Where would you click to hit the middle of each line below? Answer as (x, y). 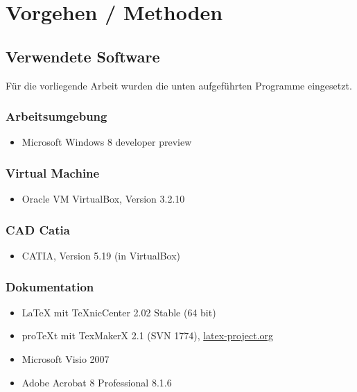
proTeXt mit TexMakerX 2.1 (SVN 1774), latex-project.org (148, 335)
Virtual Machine (53, 172)
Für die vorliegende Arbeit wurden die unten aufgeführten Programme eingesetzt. (179, 85)
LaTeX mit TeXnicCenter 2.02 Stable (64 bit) (119, 312)
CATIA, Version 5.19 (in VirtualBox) (101, 256)
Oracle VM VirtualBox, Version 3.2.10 (103, 199)
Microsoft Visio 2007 (66, 359)
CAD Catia (38, 229)
